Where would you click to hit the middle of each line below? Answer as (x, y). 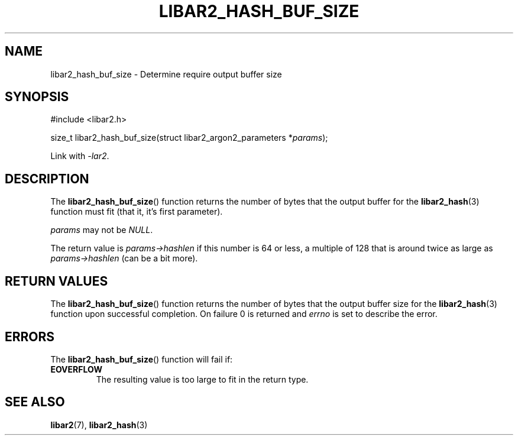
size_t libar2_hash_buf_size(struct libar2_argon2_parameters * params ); (189, 138)
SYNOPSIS (37, 97)
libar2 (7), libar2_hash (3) (99, 425)
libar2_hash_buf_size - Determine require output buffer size (166, 74)
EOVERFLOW (76, 369)
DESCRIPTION (47, 179)
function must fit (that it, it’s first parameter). (137, 212)
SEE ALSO (35, 402)
